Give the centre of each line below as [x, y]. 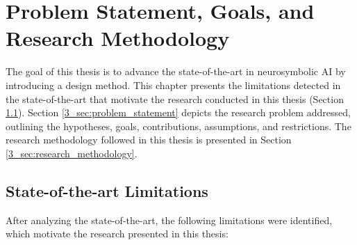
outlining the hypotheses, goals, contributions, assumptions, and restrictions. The [178, 126]
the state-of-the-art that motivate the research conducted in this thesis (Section [175, 98]
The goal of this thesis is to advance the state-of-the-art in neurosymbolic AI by [176, 71]
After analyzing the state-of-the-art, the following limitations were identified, [169, 220]
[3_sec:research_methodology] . [72, 153]
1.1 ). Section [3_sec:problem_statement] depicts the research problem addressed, [178, 112]
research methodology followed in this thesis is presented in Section [149, 140]
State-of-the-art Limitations [107, 190]
